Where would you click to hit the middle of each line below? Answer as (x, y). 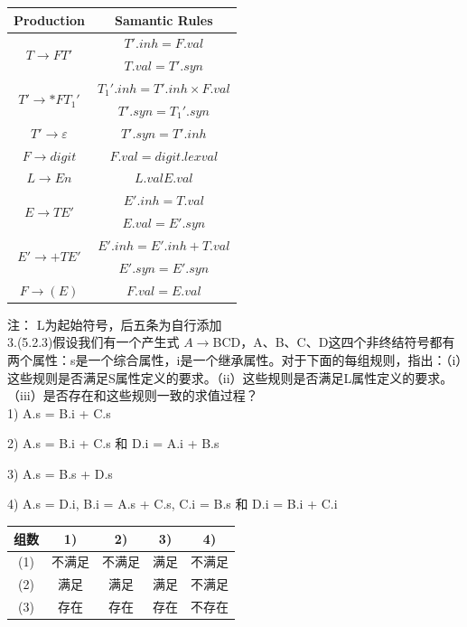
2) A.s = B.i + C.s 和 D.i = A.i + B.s (113, 443)
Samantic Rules (164, 19)
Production (49, 19)
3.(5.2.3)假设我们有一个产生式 (93, 342)
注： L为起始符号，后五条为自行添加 (115, 324)
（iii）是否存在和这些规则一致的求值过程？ (133, 395)
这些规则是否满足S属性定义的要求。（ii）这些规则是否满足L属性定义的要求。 (230, 377)
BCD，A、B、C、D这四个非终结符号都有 (334, 342)
